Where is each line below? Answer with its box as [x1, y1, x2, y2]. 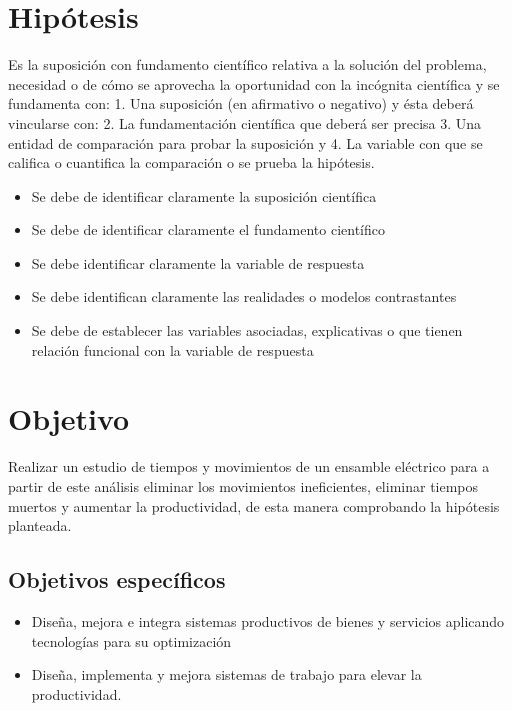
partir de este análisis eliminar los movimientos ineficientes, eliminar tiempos [8, 475, 479, 496]
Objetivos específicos [8, 564, 226, 595]
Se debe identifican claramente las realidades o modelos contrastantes [31, 286, 457, 307]
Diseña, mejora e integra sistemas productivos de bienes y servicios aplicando [31, 610, 505, 631]
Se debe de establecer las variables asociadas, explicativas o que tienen [31, 320, 463, 341]
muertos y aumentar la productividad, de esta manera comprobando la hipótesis [8, 495, 500, 516]
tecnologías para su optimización [31, 630, 232, 651]
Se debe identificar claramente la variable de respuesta [31, 252, 365, 273]
